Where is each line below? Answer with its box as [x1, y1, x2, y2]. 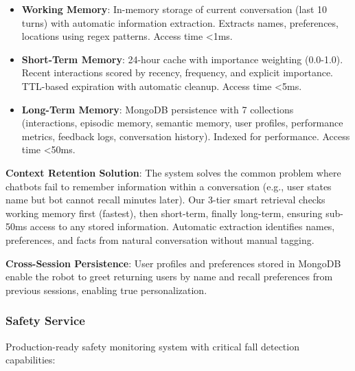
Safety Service [5, 312, 85, 329]
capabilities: [5, 352, 56, 367]
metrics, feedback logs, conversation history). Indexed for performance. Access [21, 128, 350, 143]
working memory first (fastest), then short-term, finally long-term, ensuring [5, 205, 323, 220]
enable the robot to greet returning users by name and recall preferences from [5, 269, 333, 284]
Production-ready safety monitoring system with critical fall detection [5, 339, 299, 353]
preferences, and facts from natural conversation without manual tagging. [5, 232, 314, 247]
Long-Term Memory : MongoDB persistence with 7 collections [21, 102, 294, 116]
